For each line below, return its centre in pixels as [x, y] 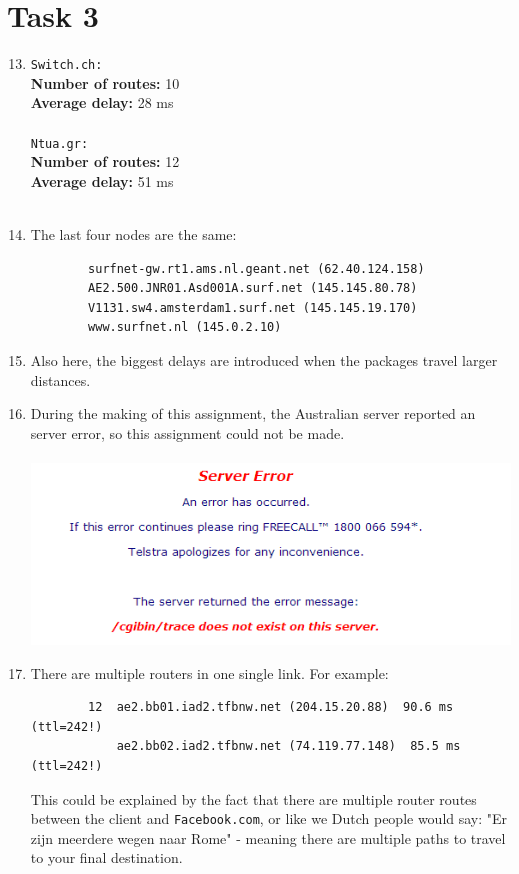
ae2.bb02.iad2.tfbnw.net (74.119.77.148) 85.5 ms [288, 746]
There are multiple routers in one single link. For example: [209, 672]
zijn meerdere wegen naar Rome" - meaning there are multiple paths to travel [268, 837]
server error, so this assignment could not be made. [187, 432]
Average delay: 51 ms [102, 180]
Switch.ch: [66, 65]
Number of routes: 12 [105, 161]
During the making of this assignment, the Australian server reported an [253, 413]
